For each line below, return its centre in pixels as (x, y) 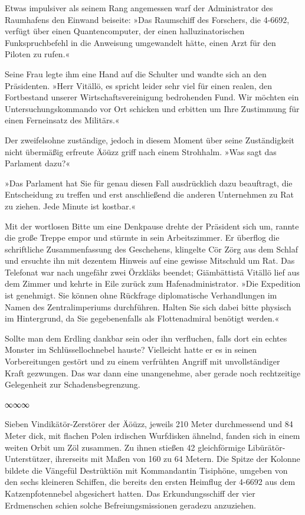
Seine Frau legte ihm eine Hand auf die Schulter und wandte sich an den (136, 73)
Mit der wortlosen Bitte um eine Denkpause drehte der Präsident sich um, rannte (152, 226)
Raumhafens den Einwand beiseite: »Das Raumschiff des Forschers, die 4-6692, (147, 19)
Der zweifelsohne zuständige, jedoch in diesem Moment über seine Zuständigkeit (150, 140)
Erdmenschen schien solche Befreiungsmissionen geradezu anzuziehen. (130, 505)
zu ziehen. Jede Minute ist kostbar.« (70, 206)
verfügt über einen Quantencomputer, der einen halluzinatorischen (125, 31)
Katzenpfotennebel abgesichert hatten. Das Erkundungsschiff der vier (130, 493)
